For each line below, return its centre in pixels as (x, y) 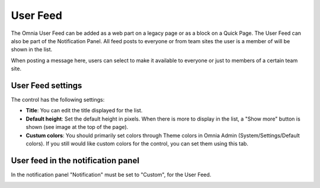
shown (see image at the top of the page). (77, 127)
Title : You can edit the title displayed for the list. (84, 111)
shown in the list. (32, 50)
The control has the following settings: (58, 100)
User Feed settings (47, 85)
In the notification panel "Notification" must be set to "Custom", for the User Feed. (111, 174)
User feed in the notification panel (75, 161)
